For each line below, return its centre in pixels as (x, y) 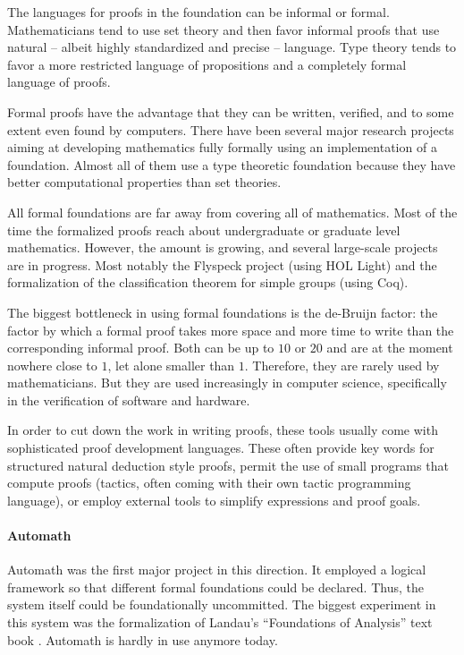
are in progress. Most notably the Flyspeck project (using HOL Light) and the (222, 264)
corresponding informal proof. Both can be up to (141, 348)
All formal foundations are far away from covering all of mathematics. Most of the (232, 212)
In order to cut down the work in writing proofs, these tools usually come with (223, 430)
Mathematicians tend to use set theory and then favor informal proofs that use (224, 29)
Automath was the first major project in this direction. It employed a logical (217, 570)
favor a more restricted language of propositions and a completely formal (207, 64)
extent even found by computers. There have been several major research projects (231, 129)
